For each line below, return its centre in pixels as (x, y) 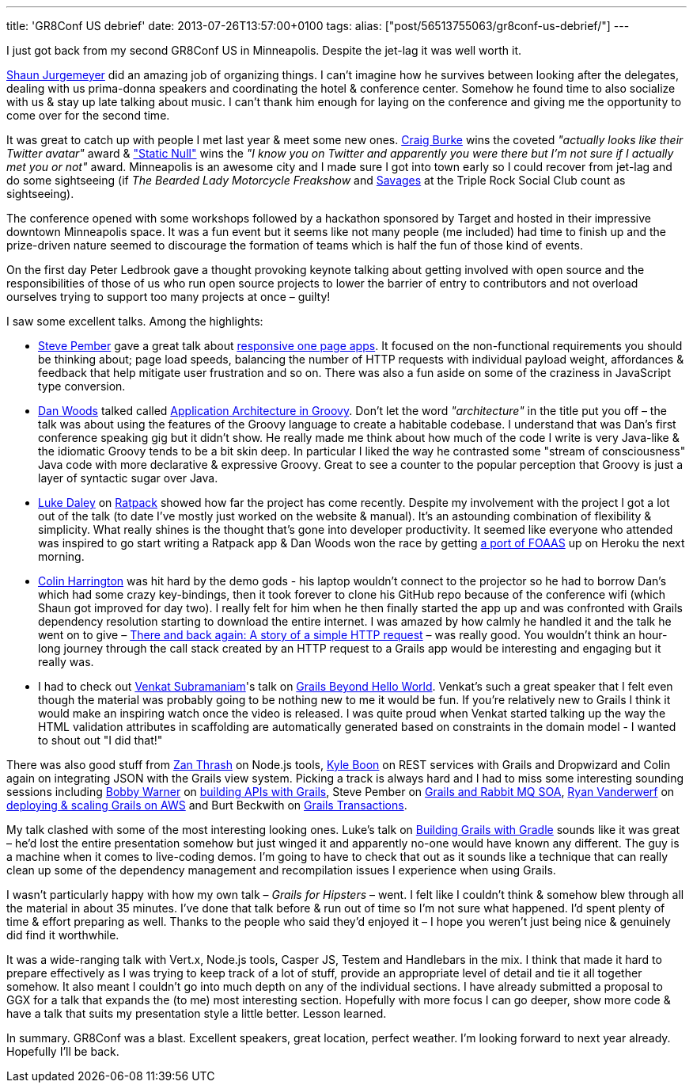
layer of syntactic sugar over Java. (128, 478)
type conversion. (82, 386)
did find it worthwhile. (63, 935)
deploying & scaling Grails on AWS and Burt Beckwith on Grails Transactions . (207, 805)
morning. (61, 556)
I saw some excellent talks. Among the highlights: (135, 321)
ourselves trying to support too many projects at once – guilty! (169, 297)
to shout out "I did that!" (100, 740)
